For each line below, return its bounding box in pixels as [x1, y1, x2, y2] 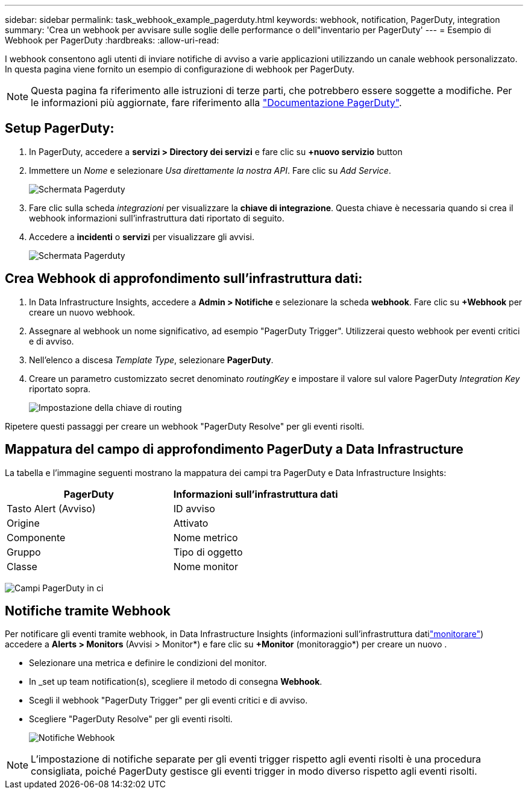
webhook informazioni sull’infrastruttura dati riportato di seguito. [29, 212, 284, 223]
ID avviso [173, 502, 215, 515]
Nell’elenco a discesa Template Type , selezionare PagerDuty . [29, 354, 274, 365]
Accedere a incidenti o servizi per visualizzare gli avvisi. [29, 231, 255, 242]
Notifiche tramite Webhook [5, 603, 171, 618]
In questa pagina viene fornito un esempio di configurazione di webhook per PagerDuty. [5, 64, 355, 74]
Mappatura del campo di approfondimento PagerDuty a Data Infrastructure [5, 442, 464, 457]
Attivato [173, 516, 209, 529]
